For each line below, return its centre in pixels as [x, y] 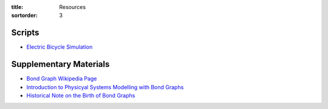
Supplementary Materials [60, 64]
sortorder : [24, 16]
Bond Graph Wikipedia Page [62, 79]
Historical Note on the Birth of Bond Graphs [81, 95]
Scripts [25, 33]
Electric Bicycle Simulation [60, 47]
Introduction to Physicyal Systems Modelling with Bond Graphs [105, 87]
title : [17, 7]
